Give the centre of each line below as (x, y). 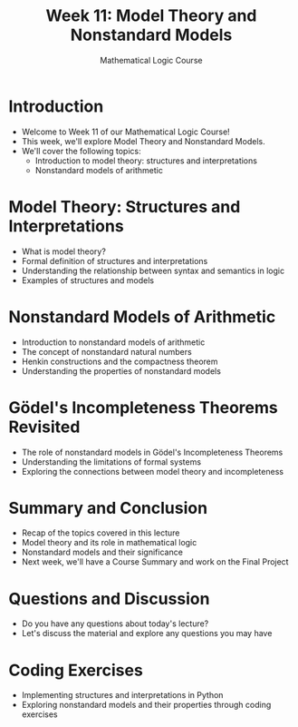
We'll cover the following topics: (81, 151)
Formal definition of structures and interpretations (115, 260)
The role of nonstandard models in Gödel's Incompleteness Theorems (152, 452)
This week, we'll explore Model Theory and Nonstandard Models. (143, 141)
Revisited (44, 427)
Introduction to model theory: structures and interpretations (146, 161)
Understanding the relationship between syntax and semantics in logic (153, 270)
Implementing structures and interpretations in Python (122, 695)
